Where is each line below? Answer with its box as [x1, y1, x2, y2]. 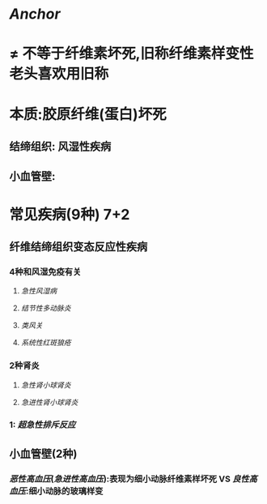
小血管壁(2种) [9, 446, 78, 460]
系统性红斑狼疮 [20, 338, 71, 348]
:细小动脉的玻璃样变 [25, 485, 104, 497]
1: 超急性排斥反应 [9, 419, 76, 430]
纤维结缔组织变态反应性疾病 [9, 240, 148, 254]
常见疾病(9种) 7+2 [9, 205, 130, 224]
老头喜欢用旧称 [9, 65, 109, 83]
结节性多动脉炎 [20, 303, 71, 313]
